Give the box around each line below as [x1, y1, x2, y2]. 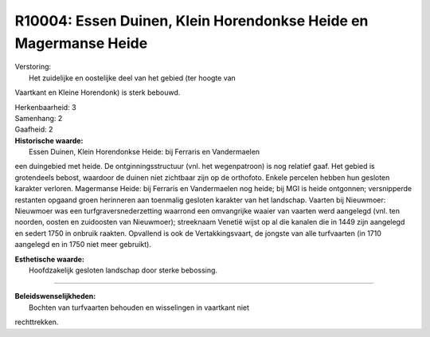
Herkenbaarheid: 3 [14, 102, 76, 112]
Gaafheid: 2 [14, 124, 53, 135]
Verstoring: [14, 62, 52, 72]
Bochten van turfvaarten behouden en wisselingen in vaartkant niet [29, 303, 250, 312]
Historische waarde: [14, 135, 84, 145]
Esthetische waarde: [14, 254, 85, 264]
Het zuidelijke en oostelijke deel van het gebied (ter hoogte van [29, 72, 236, 83]
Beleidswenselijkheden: [14, 292, 96, 301]
